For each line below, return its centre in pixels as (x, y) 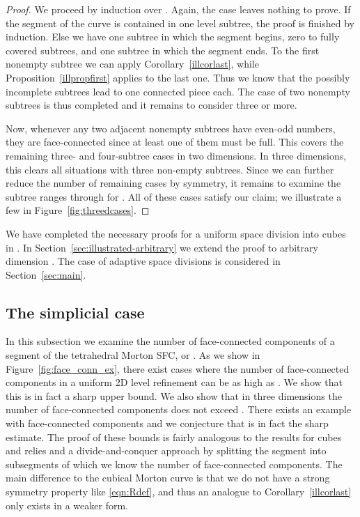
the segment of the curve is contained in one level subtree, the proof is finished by (180, 23)
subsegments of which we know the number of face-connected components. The (174, 464)
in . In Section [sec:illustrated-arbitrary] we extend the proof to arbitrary (162, 247)
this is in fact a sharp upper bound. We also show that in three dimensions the (174, 395)
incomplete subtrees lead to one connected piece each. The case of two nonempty (178, 91)
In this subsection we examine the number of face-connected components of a (170, 341)
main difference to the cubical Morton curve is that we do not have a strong (168, 478)
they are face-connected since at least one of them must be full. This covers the (175, 142)
